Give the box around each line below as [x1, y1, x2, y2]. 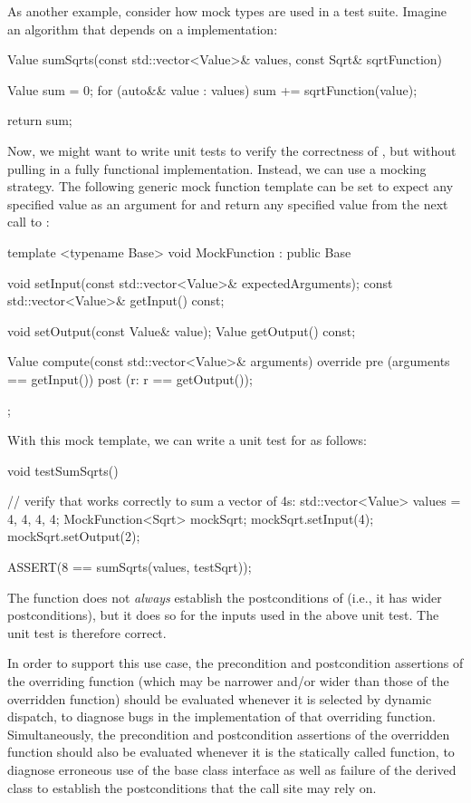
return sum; [7, 111, 72, 130]
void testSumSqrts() [7, 460, 119, 479]
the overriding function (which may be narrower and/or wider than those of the [7, 672, 449, 691]
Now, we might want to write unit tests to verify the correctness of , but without [7, 140, 457, 160]
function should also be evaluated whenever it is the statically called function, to [7, 742, 455, 761]
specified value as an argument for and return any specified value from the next [7, 194, 448, 213]
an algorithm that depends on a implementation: [7, 19, 278, 38]
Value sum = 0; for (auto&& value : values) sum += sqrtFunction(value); [7, 80, 418, 99]
